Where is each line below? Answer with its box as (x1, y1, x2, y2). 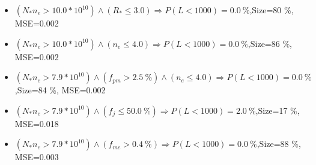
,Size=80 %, (249, 4, 294, 16)
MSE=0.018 (14, 117, 59, 129)
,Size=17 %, (255, 104, 300, 116)
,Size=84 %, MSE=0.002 (14, 84, 106, 96)
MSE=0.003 (14, 151, 59, 163)
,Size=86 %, (248, 37, 292, 49)
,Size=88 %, (257, 137, 301, 150)
